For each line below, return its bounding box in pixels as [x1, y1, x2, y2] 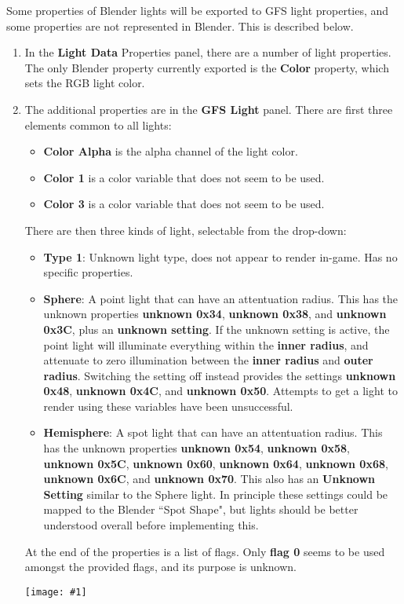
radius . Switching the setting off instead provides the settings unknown [43, 367, 396, 383]
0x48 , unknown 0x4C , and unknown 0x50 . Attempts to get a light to [43, 383, 398, 399]
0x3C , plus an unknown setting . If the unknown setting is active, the [43, 320, 390, 337]
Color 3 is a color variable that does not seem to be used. [43, 196, 325, 212]
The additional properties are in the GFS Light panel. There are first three [24, 101, 393, 117]
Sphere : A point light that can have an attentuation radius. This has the [43, 290, 399, 306]
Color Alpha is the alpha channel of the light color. [43, 143, 298, 159]
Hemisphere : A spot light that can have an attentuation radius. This [43, 424, 383, 441]
